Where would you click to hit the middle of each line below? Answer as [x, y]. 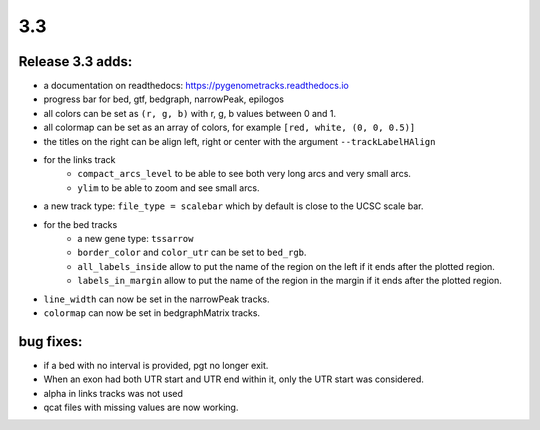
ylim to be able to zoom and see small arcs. [168, 187]
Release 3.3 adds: [75, 61]
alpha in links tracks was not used [113, 393]
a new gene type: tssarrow [135, 238]
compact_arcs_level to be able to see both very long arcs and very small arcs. [244, 174]
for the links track [79, 160]
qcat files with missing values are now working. [141, 407]
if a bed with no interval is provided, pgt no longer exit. [156, 365]
